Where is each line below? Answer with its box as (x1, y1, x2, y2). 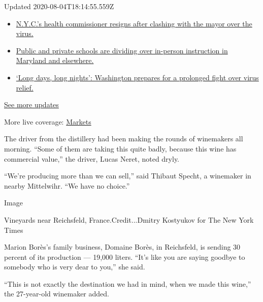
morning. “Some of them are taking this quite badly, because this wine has (4, 143, 237, 154)
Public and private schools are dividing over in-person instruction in (16, 45, 228, 55)
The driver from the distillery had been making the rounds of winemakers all (4, 133, 243, 144)
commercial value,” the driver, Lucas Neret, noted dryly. (4, 153, 180, 164)
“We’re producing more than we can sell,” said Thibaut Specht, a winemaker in (4, 170, 251, 181)
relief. (16, 82, 34, 93)
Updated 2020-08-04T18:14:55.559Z (4, 1, 114, 11)
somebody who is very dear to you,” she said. (4, 261, 145, 272)
